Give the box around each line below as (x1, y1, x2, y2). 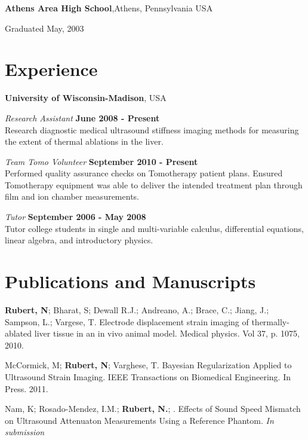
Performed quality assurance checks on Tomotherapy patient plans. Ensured (5, 167, 283, 179)
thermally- (251, 315, 289, 328)
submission (5, 426, 45, 438)
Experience (5, 57, 98, 81)
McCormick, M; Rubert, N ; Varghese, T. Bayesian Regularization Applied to (5, 359, 292, 371)
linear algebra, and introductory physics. (5, 234, 153, 246)
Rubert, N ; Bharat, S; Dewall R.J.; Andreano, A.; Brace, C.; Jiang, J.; (5, 303, 269, 316)
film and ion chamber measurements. (5, 190, 139, 203)
